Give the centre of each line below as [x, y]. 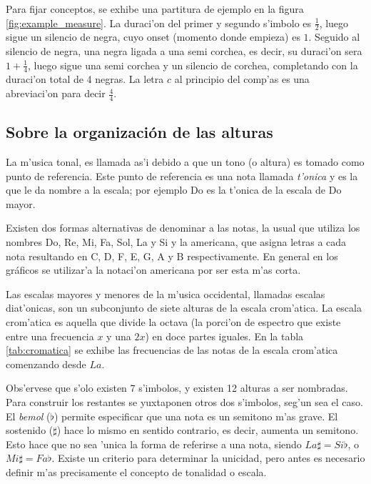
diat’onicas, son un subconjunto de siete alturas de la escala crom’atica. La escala [184, 308]
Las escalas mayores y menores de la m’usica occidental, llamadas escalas [166, 293]
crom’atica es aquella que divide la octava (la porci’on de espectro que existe [173, 322]
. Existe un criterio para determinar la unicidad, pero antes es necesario [208, 458]
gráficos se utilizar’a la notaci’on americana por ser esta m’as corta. [153, 270]
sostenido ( [30, 430]
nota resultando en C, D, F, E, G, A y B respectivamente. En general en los [172, 256]
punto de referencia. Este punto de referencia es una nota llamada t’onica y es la [182, 176]
